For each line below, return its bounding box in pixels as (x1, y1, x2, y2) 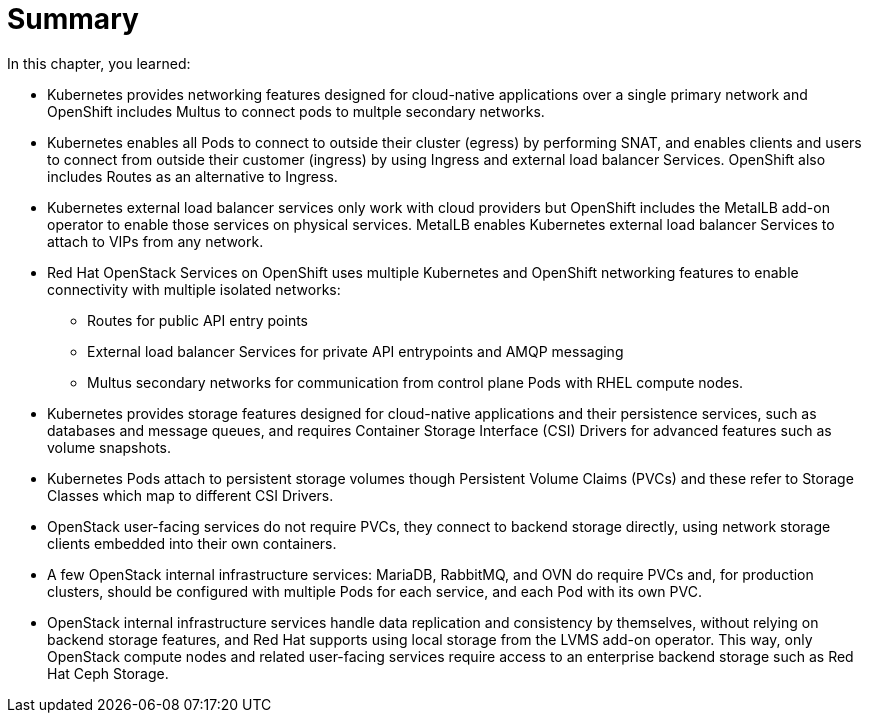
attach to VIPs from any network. (47, 232, 264, 250)
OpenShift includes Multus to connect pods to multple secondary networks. (47, 102, 545, 120)
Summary (7, 2, 139, 36)
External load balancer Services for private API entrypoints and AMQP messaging (87, 342, 624, 360)
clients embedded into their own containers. (47, 534, 337, 552)
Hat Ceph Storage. (47, 664, 169, 682)
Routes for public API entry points (87, 311, 308, 329)
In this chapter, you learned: (7, 54, 191, 72)
